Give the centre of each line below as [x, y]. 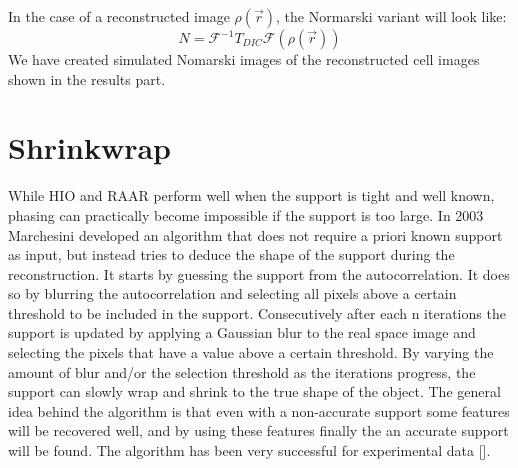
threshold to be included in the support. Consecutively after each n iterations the [257, 312]
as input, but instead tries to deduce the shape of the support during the [231, 254]
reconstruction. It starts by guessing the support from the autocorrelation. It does [259, 273]
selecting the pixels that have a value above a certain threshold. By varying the [251, 352]
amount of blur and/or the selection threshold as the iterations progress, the [242, 371]
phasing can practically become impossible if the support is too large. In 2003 [246, 214]
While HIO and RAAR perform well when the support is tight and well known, [251, 195]
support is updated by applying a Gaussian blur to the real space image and [242, 332]
